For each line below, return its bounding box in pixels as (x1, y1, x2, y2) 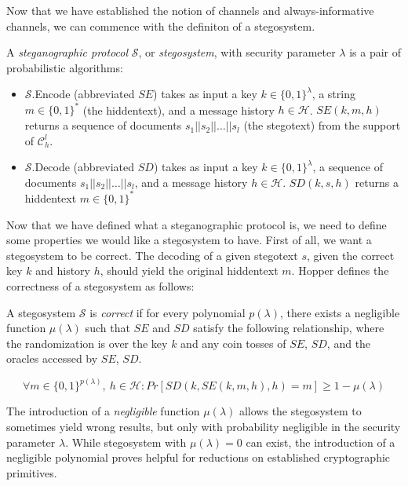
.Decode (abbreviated (31, 159, 135, 175)
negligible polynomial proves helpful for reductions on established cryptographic (6, 449, 391, 466)
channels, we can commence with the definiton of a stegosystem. (6, 17, 315, 34)
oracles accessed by (6, 350, 98, 367)
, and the (326, 334, 371, 351)
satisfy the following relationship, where (193, 320, 384, 336)
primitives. (6, 464, 57, 481)
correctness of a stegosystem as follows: (6, 277, 195, 294)
